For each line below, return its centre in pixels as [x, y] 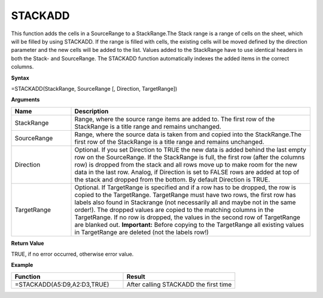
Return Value [28, 243]
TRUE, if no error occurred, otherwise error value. [72, 254]
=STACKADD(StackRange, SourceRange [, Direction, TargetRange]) [94, 88]
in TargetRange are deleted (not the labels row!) [142, 232]
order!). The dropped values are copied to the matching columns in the [174, 210]
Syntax [20, 78]
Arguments [25, 100]
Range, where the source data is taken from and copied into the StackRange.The [188, 134]
